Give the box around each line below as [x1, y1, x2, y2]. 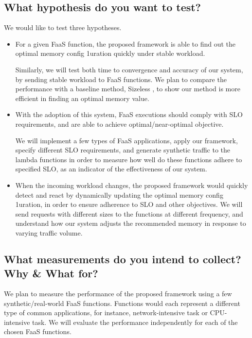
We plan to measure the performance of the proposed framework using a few [4, 288, 232, 299]
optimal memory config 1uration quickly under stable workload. [15, 48, 205, 58]
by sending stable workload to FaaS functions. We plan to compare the [15, 74, 227, 84]
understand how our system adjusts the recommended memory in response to [15, 218, 246, 228]
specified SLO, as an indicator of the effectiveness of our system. [15, 164, 207, 174]
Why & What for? [4, 266, 98, 281]
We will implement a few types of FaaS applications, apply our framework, [15, 135, 238, 145]
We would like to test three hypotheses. [4, 22, 122, 33]
